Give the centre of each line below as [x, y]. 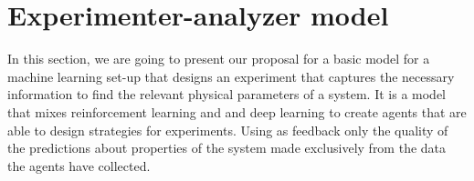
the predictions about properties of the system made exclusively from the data [227, 148]
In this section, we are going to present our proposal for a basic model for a [219, 59]
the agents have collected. [79, 165]
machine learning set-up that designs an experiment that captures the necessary [231, 76]
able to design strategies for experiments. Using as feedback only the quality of [228, 130]
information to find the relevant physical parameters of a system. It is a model [227, 94]
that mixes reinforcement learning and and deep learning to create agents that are [237, 111]
